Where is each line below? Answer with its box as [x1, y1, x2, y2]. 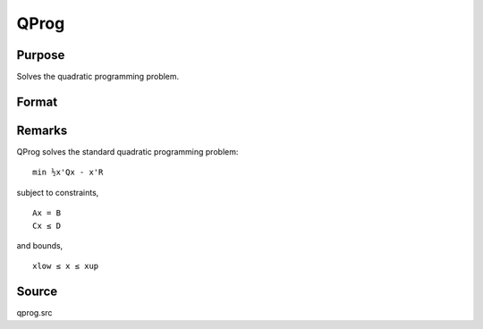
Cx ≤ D [32, 220, 62, 231]
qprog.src [16, 308, 53, 318]
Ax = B [32, 208, 62, 218]
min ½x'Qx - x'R [32, 167, 104, 178]
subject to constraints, [16, 187, 99, 198]
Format [16, 94, 58, 109]
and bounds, [16, 240, 64, 250]
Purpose [16, 47, 65, 63]
